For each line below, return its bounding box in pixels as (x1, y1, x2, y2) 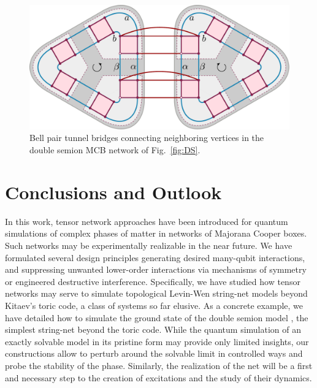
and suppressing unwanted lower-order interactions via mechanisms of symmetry (5, 263, 307, 276)
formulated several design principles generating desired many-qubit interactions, (5, 251, 305, 264)
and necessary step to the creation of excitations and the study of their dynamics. (5, 371, 312, 384)
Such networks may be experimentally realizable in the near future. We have (5, 238, 292, 251)
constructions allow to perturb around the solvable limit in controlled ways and (5, 347, 303, 360)
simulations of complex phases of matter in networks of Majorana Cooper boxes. (5, 227, 307, 240)
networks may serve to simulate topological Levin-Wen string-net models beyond (5, 287, 308, 300)
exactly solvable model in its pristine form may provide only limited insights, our (5, 335, 309, 348)
